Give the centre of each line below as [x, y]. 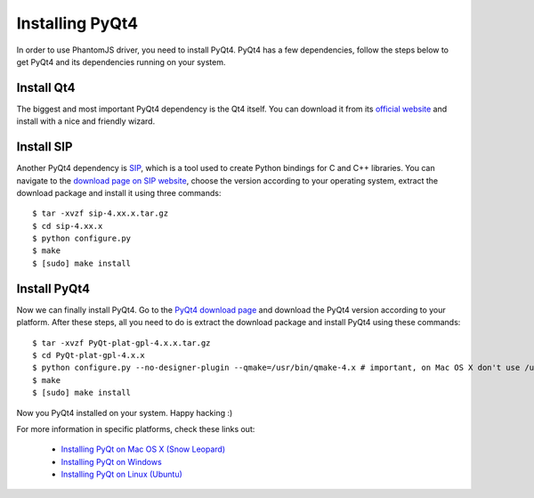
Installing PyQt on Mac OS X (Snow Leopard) [143, 449]
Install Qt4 [46, 88]
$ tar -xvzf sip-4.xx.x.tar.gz [101, 213]
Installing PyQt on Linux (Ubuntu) [121, 474]
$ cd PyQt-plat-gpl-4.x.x [89, 355]
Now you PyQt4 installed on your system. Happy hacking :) [125, 412]
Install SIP [44, 147]
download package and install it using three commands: [119, 192]
